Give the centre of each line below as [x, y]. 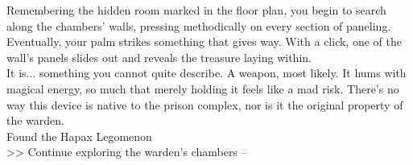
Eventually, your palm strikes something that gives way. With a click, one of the [204, 41]
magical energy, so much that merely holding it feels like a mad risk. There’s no [203, 88]
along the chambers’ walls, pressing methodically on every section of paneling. [199, 25]
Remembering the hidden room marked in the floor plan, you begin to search [196, 10]
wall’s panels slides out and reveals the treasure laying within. [159, 57]
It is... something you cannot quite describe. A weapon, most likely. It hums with [206, 73]
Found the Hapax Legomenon [79, 136]
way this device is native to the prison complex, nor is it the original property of [205, 104]
